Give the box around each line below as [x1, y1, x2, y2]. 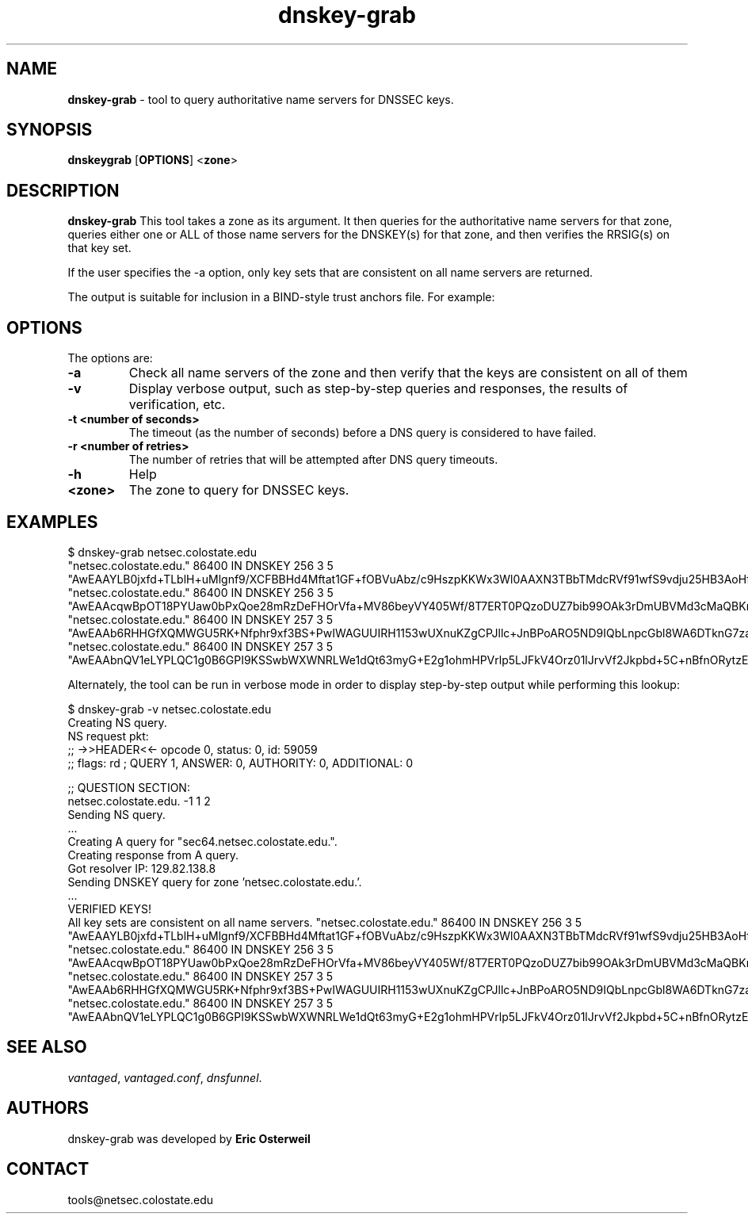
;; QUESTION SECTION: [67, 780, 190, 794]
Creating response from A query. [67, 847, 239, 862]
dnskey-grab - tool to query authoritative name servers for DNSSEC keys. [67, 92, 454, 106]
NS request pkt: [67, 729, 149, 743]
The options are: [67, 351, 153, 365]
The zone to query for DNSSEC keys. [128, 482, 349, 499]
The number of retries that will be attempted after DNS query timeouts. [128, 453, 498, 467]
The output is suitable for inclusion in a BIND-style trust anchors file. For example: [67, 290, 495, 304]
